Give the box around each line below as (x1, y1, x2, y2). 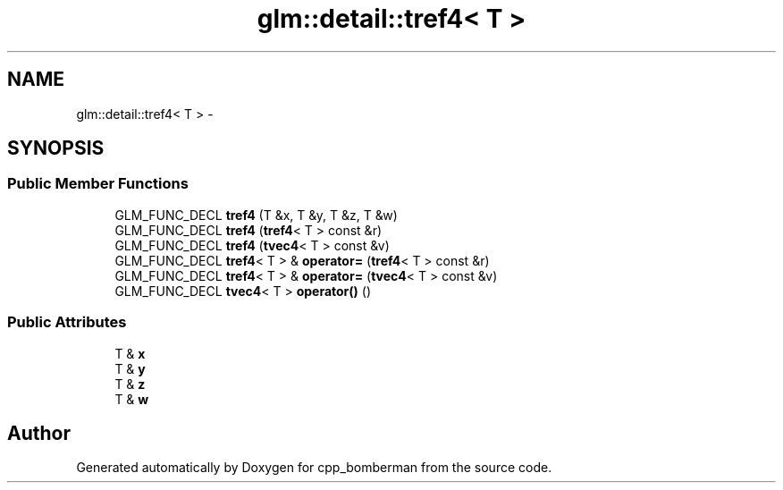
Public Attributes (7, 313, 127, 332)
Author (7, 421, 71, 444)
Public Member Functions (7, 174, 189, 193)
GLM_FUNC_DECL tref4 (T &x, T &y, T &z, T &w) (114, 207, 398, 223)
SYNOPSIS (7, 137, 105, 160)
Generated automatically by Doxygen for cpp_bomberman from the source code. (76, 460, 552, 476)
